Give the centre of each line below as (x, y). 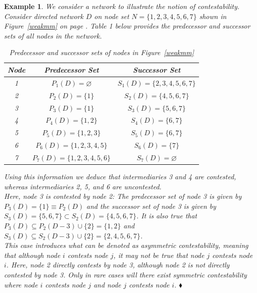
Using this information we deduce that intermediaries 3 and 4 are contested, (120, 176)
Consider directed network (44, 16)
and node (107, 284)
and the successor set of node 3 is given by (151, 206)
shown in (213, 16)
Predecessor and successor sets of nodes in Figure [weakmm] (101, 52)
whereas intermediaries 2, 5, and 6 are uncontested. (83, 186)
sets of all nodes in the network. (53, 35)
